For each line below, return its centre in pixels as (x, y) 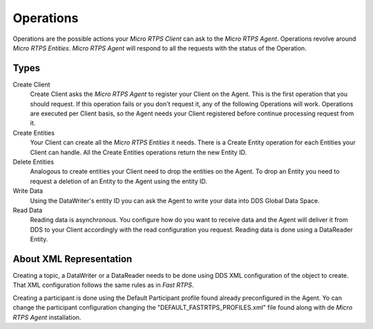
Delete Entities (34, 162)
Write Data (28, 191)
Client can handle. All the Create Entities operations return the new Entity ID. (138, 152)
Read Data (28, 210)
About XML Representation (73, 259)
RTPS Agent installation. (47, 317)
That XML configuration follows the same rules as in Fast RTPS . (103, 285)
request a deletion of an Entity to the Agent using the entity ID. (118, 181)
